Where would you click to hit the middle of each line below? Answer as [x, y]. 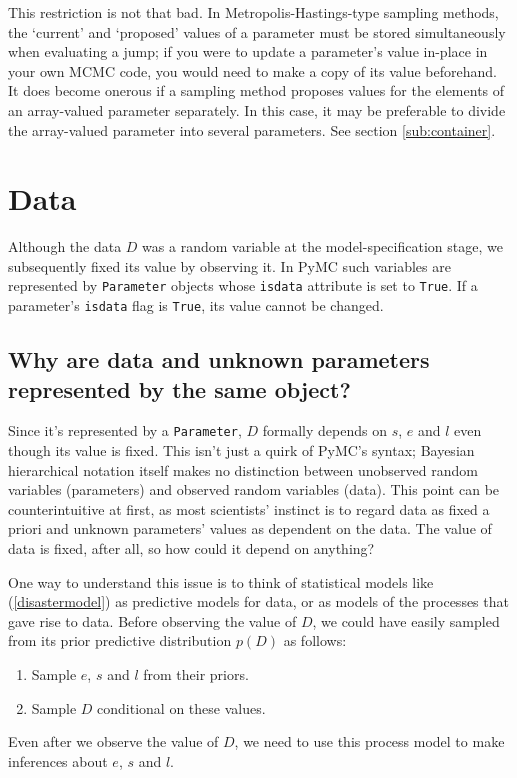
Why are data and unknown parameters [219, 359]
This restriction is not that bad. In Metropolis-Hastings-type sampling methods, [253, 12]
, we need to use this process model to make [369, 741]
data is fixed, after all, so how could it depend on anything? [191, 548]
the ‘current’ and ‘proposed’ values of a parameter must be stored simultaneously [257, 31]
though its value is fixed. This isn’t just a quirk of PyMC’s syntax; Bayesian [241, 450]
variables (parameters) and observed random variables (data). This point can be [254, 489]
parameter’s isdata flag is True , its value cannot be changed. [196, 305]
